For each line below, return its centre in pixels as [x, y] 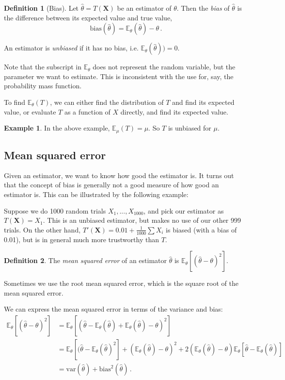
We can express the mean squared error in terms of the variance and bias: [113, 309]
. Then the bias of [203, 8]
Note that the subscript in [43, 67]
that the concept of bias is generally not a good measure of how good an [111, 185]
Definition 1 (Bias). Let [41, 8]
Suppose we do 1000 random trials [55, 210]
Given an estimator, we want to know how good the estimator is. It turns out [119, 175]
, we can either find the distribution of [107, 102]
